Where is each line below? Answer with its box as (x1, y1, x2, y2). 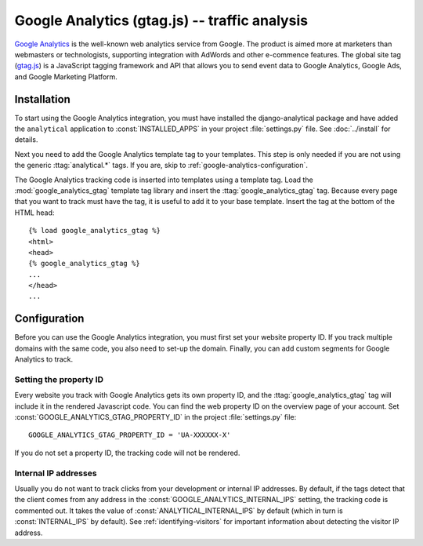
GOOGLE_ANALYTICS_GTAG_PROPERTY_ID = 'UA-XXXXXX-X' (28, 431, 231, 439)
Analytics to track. (14, 355, 74, 364)
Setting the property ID (14, 373, 104, 384)
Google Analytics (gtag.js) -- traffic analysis (14, 12, 309, 29)
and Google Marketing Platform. (14, 71, 117, 82)
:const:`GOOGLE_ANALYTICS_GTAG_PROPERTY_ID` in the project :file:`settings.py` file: (14, 413, 297, 422)
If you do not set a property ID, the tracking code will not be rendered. (14, 448, 240, 457)
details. (14, 135, 38, 144)
